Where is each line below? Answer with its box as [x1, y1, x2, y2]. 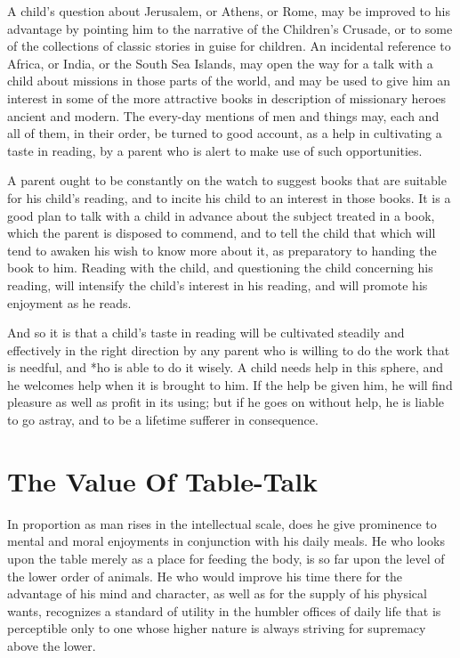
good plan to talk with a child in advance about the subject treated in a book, [7, 206, 435, 224]
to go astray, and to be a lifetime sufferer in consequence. [7, 410, 319, 429]
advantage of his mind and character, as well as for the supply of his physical [7, 584, 427, 603]
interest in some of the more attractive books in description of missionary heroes [7, 88, 447, 107]
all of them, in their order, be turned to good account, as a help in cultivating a [7, 124, 442, 142]
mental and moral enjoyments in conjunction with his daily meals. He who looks [7, 532, 445, 550]
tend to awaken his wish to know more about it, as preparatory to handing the [7, 240, 437, 259]
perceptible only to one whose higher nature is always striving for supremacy [7, 619, 426, 638]
